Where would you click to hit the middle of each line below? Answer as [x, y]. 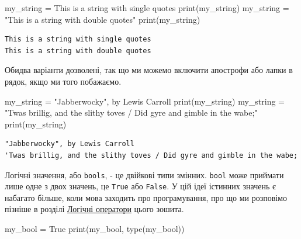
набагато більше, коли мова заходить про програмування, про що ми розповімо [146, 197]
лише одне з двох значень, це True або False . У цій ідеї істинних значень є [140, 186]
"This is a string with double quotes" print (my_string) [103, 19]
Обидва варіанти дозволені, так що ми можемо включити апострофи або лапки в [149, 70]
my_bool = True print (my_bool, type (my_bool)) [95, 229]
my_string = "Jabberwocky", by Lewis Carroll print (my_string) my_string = [145, 101]
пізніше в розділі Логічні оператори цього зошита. [94, 209]
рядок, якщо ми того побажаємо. [63, 81]
